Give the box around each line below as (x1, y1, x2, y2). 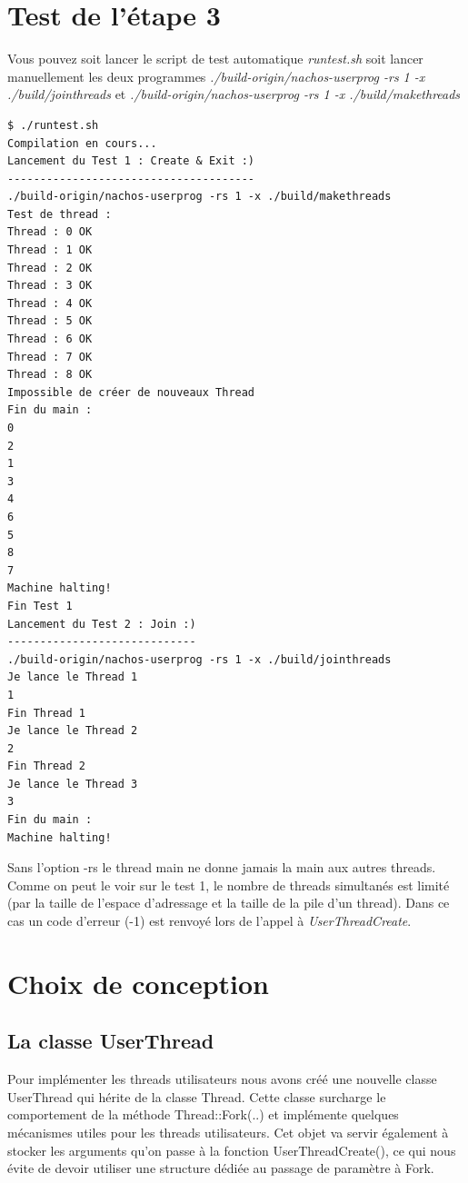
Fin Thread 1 (7, 706, 85, 720)
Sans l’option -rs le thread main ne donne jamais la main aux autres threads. (7, 858, 436, 877)
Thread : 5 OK (7, 314, 93, 328)
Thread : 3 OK (7, 279, 93, 293)
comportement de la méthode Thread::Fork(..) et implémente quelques (7, 1105, 399, 1124)
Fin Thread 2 (7, 760, 85, 773)
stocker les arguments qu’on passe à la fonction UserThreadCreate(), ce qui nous (7, 1140, 456, 1159)
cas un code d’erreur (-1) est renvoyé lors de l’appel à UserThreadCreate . (7, 911, 412, 930)
